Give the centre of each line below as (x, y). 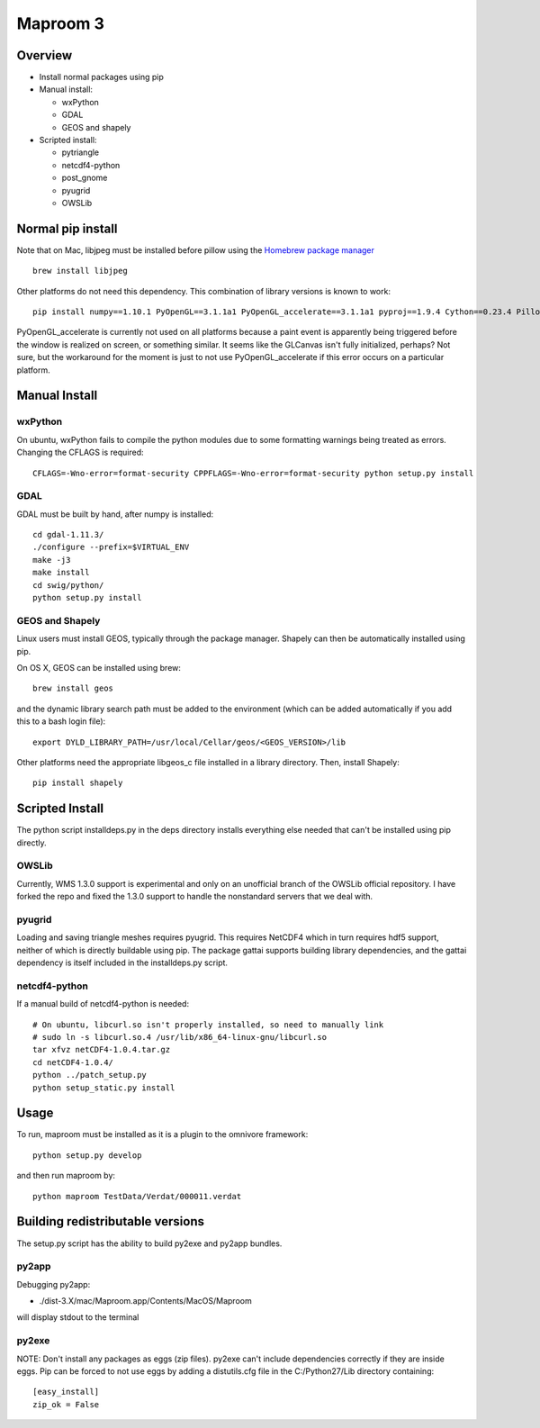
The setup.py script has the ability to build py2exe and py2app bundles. (149, 1243)
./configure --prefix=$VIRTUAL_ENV (111, 547)
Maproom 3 (61, 23)
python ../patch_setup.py (90, 1075)
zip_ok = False (66, 1404)
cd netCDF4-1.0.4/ (73, 1062)
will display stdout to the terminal (78, 1317)
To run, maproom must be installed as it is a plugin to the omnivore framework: (162, 1134)
